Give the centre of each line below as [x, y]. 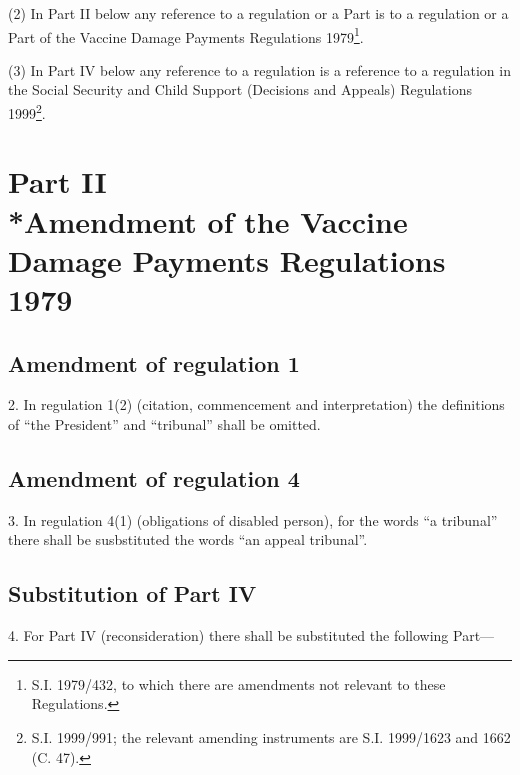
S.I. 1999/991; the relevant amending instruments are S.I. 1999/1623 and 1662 [271, 736]
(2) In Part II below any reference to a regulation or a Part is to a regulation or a [258, 13]
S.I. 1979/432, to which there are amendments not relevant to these [238, 683]
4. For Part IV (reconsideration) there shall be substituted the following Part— [251, 635]
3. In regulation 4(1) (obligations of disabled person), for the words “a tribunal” [253, 519]
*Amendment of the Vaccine [208, 220]
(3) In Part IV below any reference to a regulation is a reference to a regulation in [259, 69]
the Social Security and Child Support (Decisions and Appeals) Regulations [240, 89]
